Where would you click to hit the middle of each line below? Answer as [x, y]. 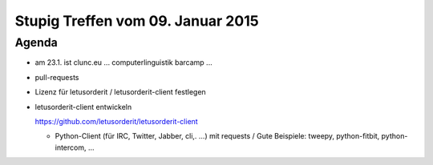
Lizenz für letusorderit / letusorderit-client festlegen [120, 92]
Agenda [36, 42]
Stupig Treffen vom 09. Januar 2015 [137, 21]
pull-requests [57, 77]
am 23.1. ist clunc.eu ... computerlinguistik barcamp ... [123, 62]
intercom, [71, 147]
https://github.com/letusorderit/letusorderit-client [116, 121]
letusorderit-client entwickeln [83, 107]
